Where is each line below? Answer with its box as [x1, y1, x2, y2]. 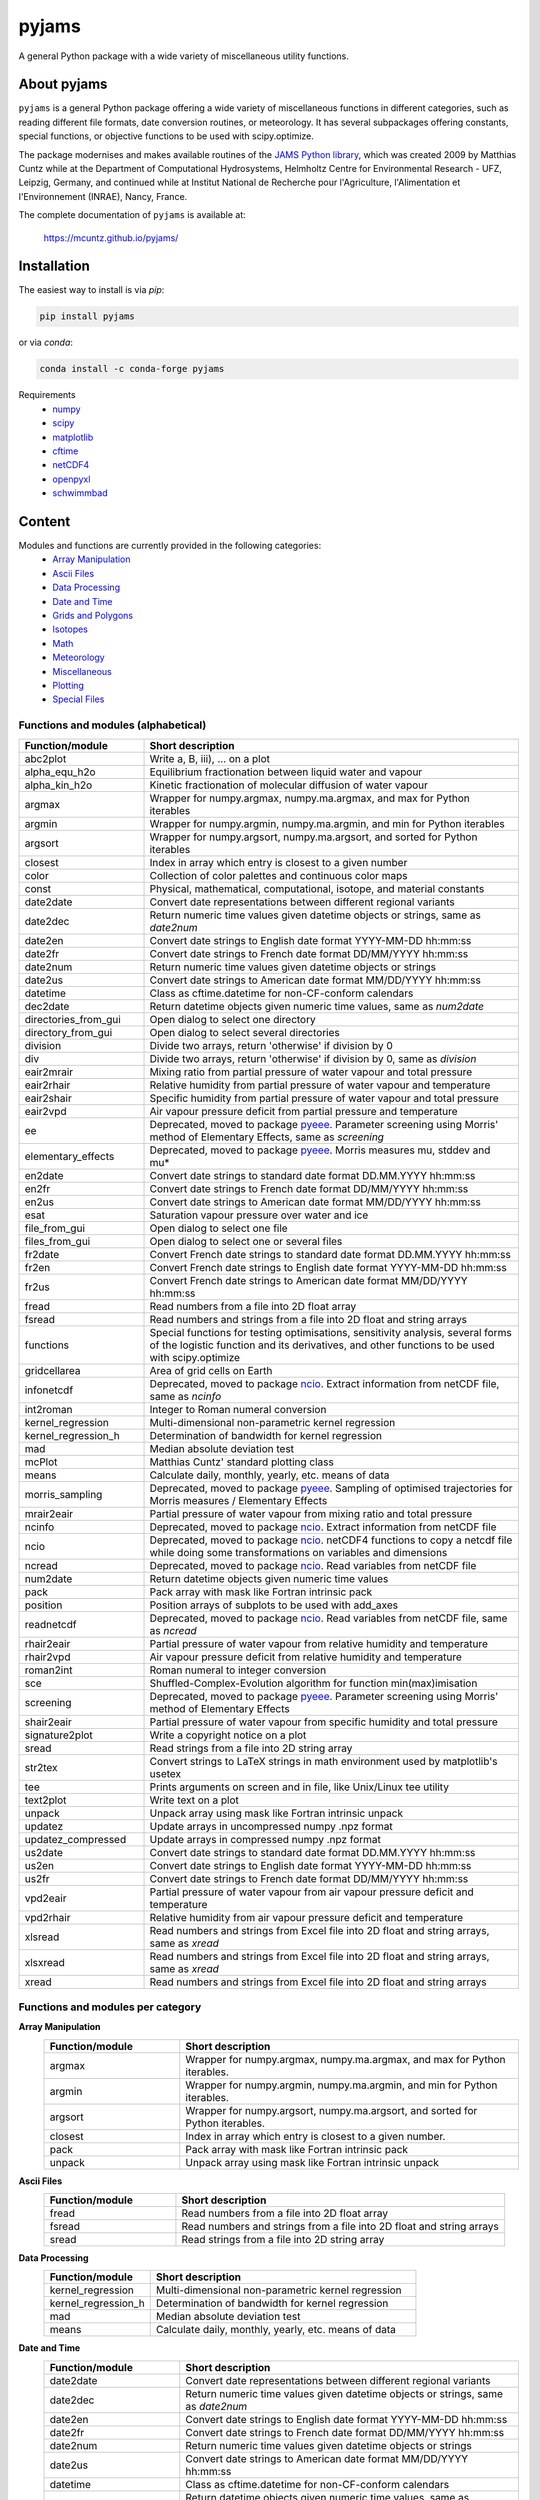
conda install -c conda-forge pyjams [39, 363, 225, 375]
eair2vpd [24, 1104, 67, 1118]
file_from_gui [24, 1221, 85, 1235]
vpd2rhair [24, 1910, 71, 1924]
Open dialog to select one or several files [149, 1234, 343, 1248]
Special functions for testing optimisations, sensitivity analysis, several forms [149, 1325, 512, 1339]
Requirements [18, 389, 76, 401]
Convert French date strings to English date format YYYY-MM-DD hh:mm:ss [149, 1260, 507, 1274]
